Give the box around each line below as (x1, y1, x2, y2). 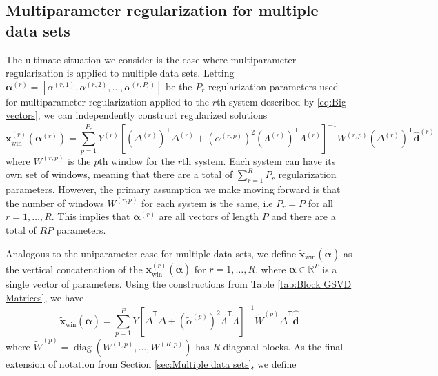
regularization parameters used (208, 79, 339, 93)
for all (308, 195, 333, 210)
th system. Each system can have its (181, 153, 336, 168)
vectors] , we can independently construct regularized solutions (6, 108, 268, 122)
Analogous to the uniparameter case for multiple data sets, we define (6, 246, 297, 260)
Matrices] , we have (6, 290, 84, 304)
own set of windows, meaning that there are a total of (6, 167, 233, 181)
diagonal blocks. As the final (223, 339, 344, 354)
